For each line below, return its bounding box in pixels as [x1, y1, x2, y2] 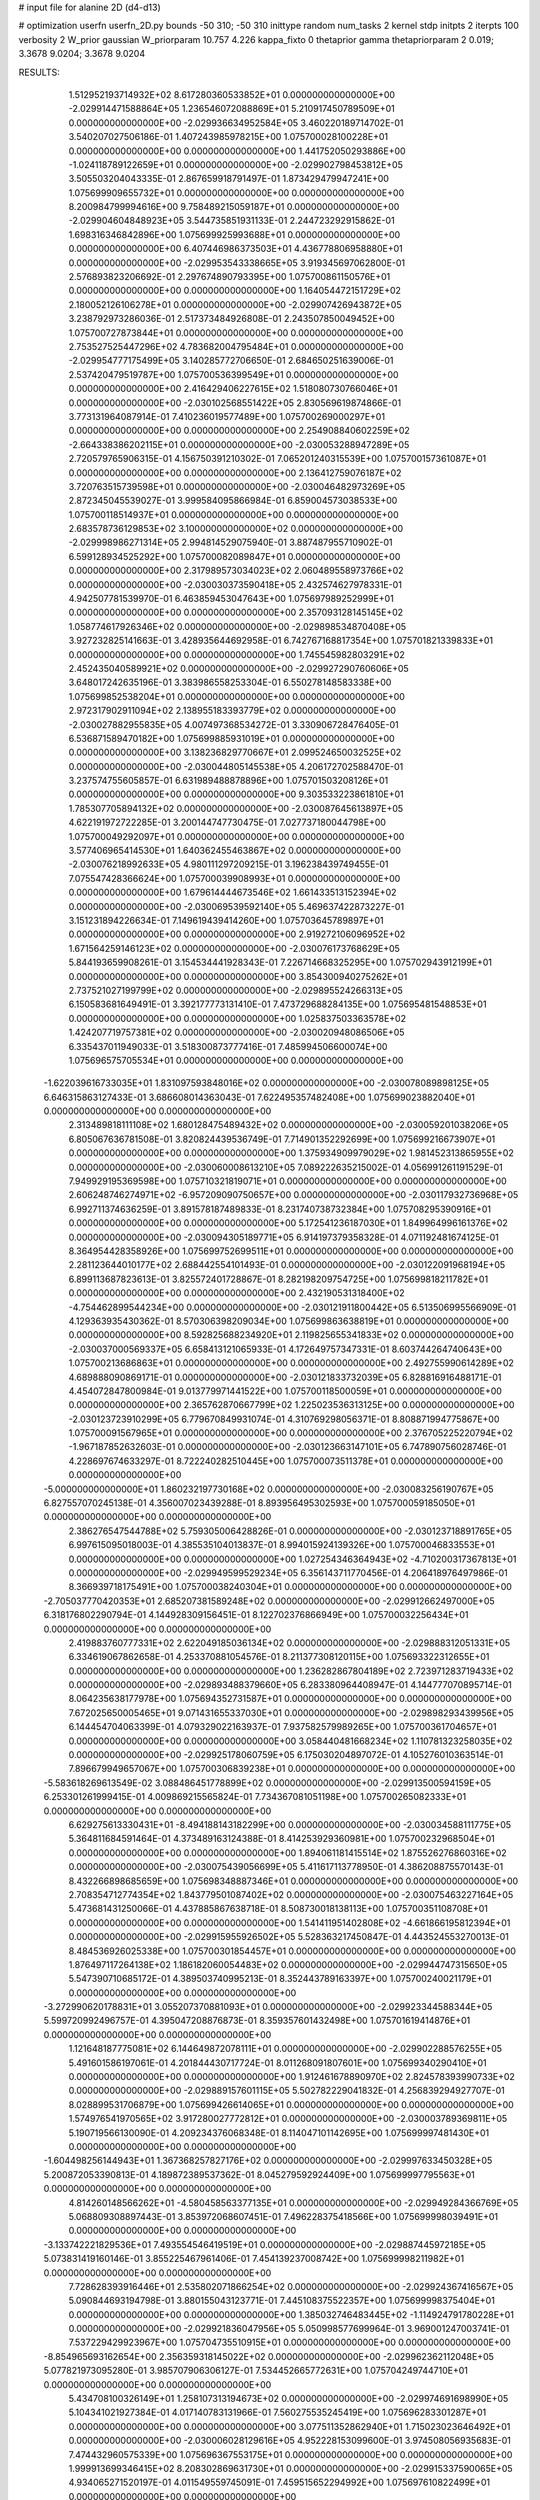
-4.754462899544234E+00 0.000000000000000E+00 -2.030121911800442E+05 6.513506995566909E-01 [68, 1301, 517, 1313]
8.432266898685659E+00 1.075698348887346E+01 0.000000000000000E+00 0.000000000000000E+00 [68, 1875, 519, 1887]
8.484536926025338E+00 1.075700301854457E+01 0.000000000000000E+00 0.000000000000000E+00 [68, 1945, 517, 1957]
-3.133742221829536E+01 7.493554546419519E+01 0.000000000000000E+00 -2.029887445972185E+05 [43, 2238, 487, 2250]
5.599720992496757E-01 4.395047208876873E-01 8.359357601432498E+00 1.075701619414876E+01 [43, 2015, 471, 2027]
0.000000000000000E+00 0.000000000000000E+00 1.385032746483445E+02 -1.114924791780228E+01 [68, 2308, 515, 2320]
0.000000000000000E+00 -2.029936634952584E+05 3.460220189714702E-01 [68, 116, 404, 129]
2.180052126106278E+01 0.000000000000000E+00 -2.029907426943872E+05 [68, 298, 402, 310]
